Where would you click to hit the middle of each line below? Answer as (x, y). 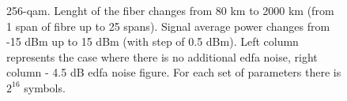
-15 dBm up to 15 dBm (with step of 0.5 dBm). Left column (153, 41)
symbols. (45, 87)
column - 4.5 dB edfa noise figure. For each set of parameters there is (174, 72)
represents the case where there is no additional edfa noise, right (162, 56)
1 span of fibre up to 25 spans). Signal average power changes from (168, 26)
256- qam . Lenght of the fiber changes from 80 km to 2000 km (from (170, 10)
